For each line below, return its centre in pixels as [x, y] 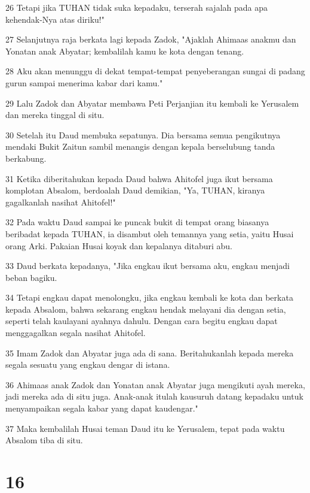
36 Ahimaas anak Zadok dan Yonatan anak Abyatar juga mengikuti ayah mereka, [155, 384]
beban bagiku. [31, 277]
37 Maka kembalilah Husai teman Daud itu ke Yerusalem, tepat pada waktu [145, 428]
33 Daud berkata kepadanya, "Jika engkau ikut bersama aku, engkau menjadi [148, 266]
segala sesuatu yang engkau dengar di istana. [88, 365]
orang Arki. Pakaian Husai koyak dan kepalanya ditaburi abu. [119, 245]
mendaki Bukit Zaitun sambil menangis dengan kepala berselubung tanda [140, 146]
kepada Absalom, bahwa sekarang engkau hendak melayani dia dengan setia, [146, 309]
